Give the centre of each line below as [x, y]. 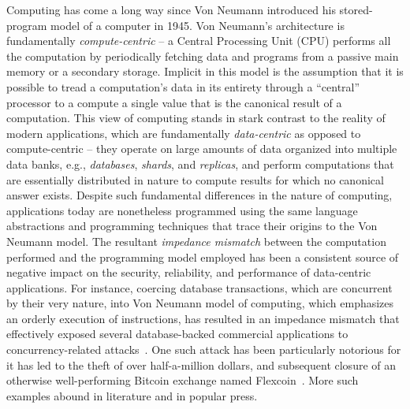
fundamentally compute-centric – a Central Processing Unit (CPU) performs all [199, 41]
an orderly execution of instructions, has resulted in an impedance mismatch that [203, 318]
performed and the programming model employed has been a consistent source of [203, 257]
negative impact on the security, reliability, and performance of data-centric [189, 272]
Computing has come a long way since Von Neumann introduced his [171, 9]
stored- [356, 9]
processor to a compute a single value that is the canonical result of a [174, 102]
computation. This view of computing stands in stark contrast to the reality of [196, 118]
